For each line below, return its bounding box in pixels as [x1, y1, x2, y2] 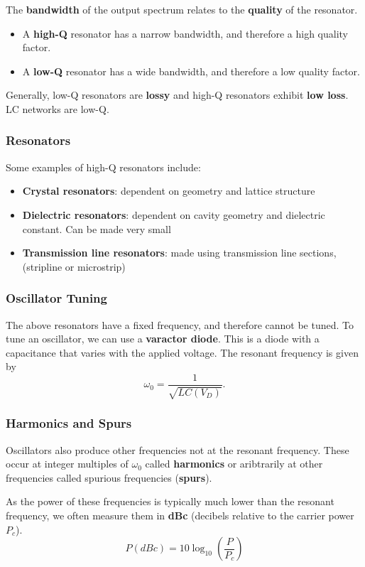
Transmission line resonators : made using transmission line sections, [22, 245, 337, 260]
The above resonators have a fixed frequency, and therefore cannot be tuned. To [6, 317, 354, 332]
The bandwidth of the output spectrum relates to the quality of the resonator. [6, 2, 358, 16]
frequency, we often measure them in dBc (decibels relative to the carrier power [6, 507, 354, 522]
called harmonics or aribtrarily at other [145, 456, 323, 471]
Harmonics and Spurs [6, 414, 132, 432]
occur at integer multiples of [6, 456, 129, 471]
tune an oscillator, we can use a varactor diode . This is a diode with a [6, 331, 320, 346]
